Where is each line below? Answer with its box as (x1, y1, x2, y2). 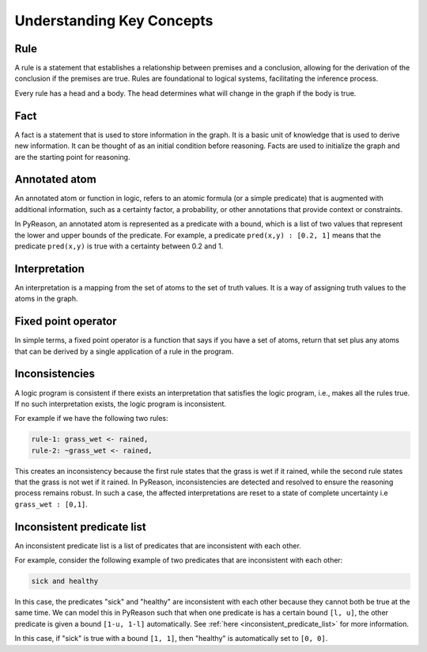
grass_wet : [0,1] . (14, 499, 89, 509)
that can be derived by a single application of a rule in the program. (14, 347, 234, 356)
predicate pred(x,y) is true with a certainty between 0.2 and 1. (14, 241, 224, 251)
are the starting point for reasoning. (14, 152, 130, 161)
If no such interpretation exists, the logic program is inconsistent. (14, 399, 227, 408)
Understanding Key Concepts (14, 12, 213, 29)
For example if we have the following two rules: (14, 414, 168, 423)
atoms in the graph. (14, 294, 78, 304)
